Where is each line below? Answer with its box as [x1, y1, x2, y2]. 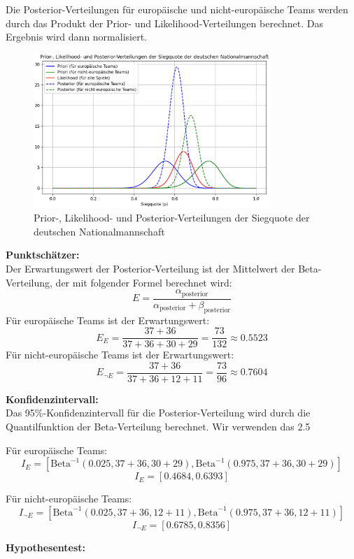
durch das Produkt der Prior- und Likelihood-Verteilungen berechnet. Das [6, 15, 323, 30]
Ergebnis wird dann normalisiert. [6, 29, 147, 44]
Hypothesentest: [6, 539, 86, 554]
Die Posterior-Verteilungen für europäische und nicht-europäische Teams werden [6, 2, 348, 16]
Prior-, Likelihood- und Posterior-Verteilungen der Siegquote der [34, 210, 310, 225]
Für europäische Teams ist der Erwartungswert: [6, 312, 210, 327]
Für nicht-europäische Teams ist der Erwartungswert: [6, 347, 234, 362]
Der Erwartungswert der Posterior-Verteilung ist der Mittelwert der [6, 261, 295, 276]
